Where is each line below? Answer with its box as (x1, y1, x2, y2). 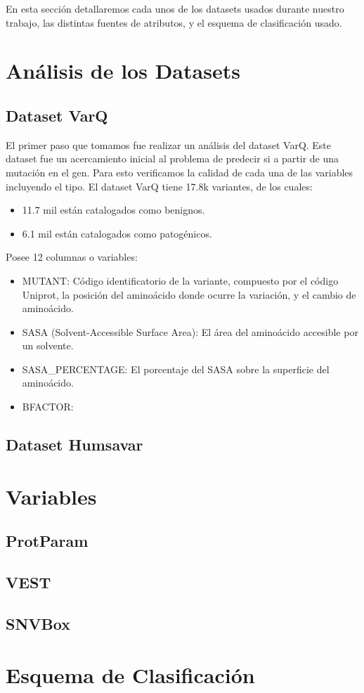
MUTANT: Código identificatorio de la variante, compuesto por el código (22, 273, 339, 287)
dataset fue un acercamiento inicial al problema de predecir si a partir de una (6, 151, 339, 166)
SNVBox (6, 612, 70, 634)
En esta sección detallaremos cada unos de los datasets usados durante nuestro (6, 1, 344, 15)
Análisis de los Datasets (6, 56, 240, 85)
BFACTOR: (22, 399, 74, 414)
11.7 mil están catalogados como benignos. (22, 202, 205, 217)
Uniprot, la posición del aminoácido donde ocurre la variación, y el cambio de (22, 287, 356, 302)
